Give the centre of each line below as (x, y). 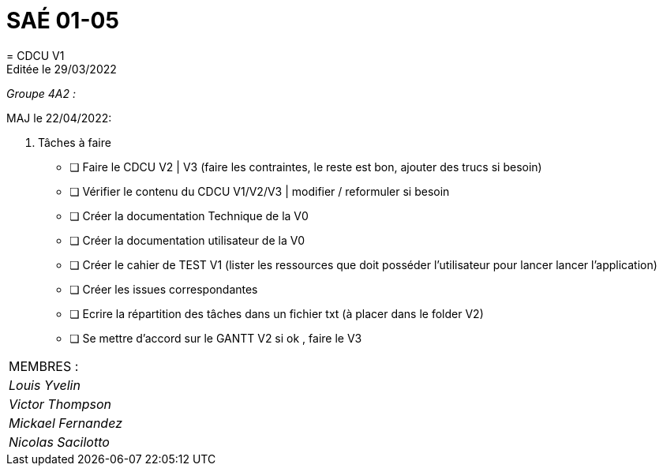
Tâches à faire (75, 142)
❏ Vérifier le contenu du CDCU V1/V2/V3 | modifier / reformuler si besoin (260, 191)
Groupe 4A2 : (41, 93)
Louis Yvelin (45, 385)
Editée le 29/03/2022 (62, 69)
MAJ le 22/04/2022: (59, 118)
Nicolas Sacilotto (59, 442)
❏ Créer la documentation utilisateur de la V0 (187, 240)
